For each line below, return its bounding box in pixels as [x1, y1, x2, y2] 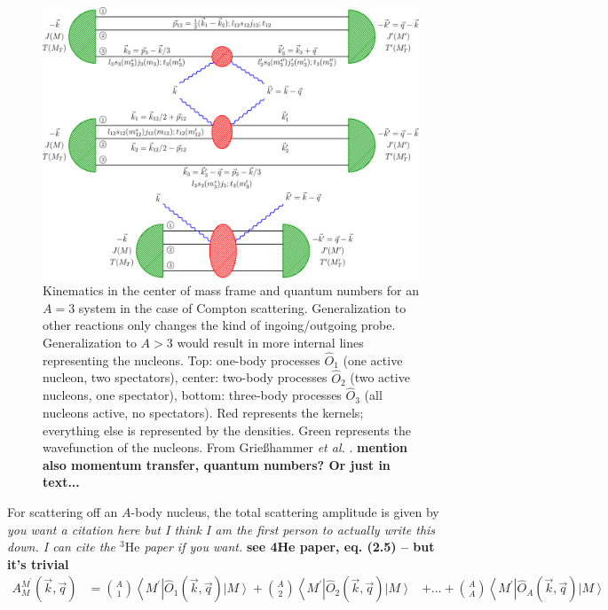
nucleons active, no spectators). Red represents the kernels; [43, 403, 364, 421]
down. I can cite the [7, 537, 116, 556]
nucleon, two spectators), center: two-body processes [43, 368, 328, 387]
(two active [350, 368, 410, 387]
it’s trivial [7, 554, 69, 573]
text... [43, 473, 80, 491]
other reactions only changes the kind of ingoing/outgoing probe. [43, 316, 396, 334]
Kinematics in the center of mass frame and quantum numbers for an [43, 281, 419, 300]
